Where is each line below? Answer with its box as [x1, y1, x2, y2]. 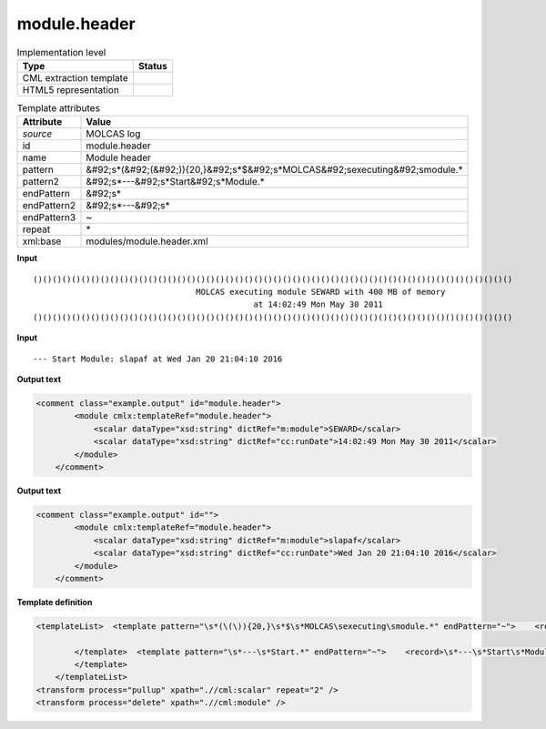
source [22, 127, 53, 140]
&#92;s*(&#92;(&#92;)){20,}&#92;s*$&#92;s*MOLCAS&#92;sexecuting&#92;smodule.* [86, 164, 463, 177]
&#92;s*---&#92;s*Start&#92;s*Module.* [86, 176, 266, 188]
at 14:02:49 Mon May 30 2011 [253, 299, 384, 309]
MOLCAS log [86, 127, 141, 140]
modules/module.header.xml [86, 235, 208, 248]
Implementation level [16, 46, 106, 58]
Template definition [16, 596, 93, 607]
